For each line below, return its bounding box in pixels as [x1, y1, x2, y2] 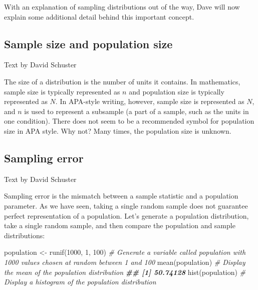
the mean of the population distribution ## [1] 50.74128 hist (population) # [4, 266, 246, 277]
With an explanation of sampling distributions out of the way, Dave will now [4, 2, 240, 12]
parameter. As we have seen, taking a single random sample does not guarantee [4, 200, 248, 211]
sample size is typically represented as [4, 86, 120, 96]
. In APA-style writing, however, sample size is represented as [55, 96, 244, 107]
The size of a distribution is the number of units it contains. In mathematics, [4, 76, 240, 86]
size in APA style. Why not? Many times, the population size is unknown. [4, 125, 231, 136]
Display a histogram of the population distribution [4, 276, 156, 287]
